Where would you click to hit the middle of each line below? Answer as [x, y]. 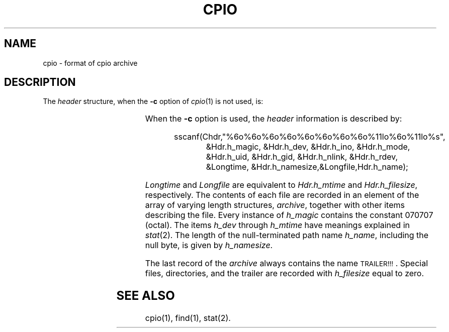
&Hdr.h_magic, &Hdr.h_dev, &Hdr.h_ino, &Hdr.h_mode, [308, 147]
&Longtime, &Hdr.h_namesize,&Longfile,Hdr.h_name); [307, 167]
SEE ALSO [146, 296]
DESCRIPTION [40, 82]
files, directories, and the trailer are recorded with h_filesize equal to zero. [285, 273]
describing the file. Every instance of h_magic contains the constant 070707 [289, 215]
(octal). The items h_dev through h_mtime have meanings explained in [277, 225]
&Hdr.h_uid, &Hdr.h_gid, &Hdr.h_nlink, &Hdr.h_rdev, [302, 157]
